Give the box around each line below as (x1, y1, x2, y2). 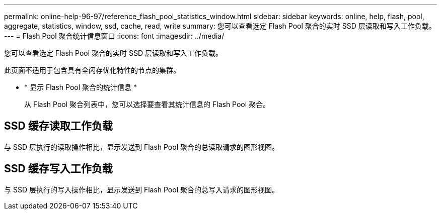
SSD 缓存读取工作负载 (4, 120, 113, 133)
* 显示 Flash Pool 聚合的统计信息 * (24, 83, 137, 91)
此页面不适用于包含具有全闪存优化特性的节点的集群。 (4, 66, 180, 74)
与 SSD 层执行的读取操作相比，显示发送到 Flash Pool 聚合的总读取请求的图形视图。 (4, 142, 279, 151)
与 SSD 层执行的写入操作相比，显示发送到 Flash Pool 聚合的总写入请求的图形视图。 (4, 185, 279, 194)
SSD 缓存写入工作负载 (4, 162, 113, 175)
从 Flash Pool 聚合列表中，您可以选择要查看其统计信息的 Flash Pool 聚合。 (24, 100, 270, 109)
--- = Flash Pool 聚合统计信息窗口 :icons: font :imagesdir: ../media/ (4, 32, 225, 40)
